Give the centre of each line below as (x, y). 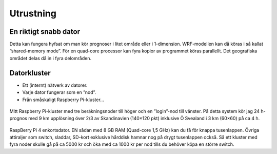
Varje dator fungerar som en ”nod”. (59, 92)
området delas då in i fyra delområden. (51, 58)
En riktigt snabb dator (45, 32)
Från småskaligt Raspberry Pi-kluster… (63, 100)
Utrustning (33, 13)
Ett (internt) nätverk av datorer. (55, 85)
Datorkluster (30, 73)
